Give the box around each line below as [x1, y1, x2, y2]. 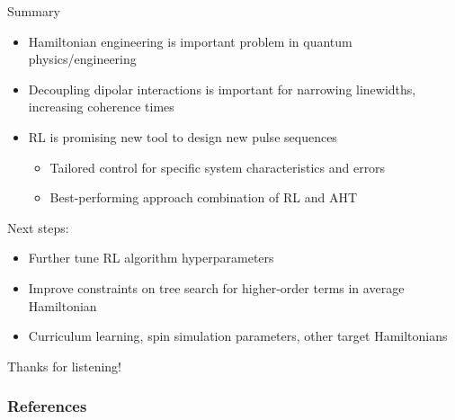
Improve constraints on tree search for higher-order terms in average [28, 278, 405, 297]
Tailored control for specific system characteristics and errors [49, 157, 386, 176]
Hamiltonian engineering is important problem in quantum [28, 31, 352, 50]
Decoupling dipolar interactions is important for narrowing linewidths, [28, 79, 416, 98]
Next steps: [7, 218, 69, 237]
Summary [7, 2, 60, 20]
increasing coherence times [28, 97, 174, 116]
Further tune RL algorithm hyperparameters [28, 248, 274, 267]
